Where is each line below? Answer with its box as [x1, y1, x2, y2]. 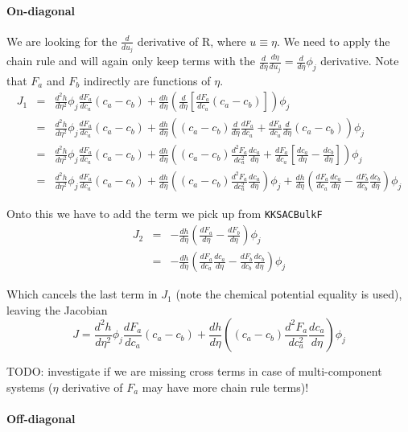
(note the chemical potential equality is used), [175, 286, 402, 302]
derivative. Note [320, 52, 399, 69]
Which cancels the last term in [6, 286, 158, 302]
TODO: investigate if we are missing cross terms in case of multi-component [6, 363, 382, 380]
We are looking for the [6, 32, 117, 49]
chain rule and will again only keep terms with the [6, 52, 255, 69]
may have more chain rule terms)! [142, 378, 309, 395]
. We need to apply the [276, 32, 390, 49]
